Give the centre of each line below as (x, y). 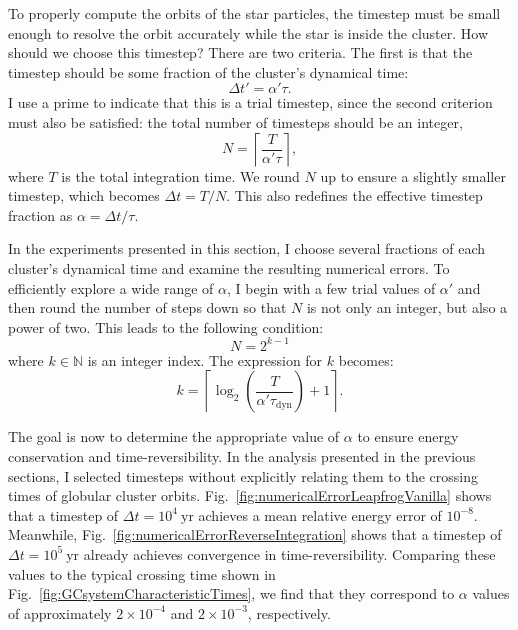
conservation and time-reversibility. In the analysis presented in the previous (242, 456)
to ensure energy (408, 436)
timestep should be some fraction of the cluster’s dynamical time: (208, 71)
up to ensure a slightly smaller (413, 175)
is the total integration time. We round (180, 175)
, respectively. (289, 612)
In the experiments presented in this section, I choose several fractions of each (247, 248)
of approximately (60, 612)
